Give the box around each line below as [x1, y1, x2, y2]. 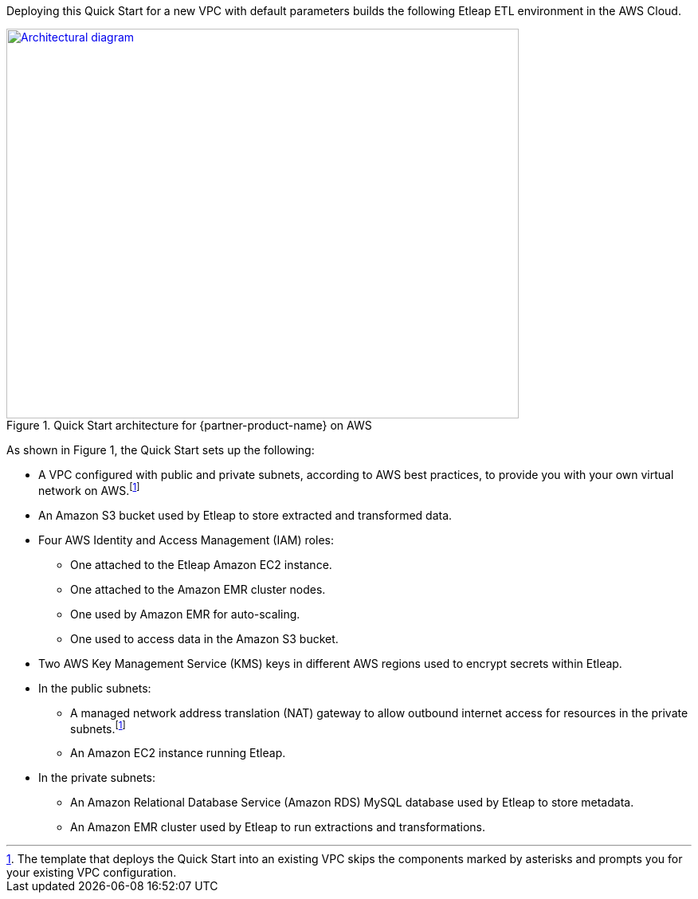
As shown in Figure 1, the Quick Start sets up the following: [6, 443, 315, 457]
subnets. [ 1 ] [70, 719, 126, 736]
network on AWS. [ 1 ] [38, 481, 140, 497]
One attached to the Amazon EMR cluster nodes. [70, 582, 326, 596]
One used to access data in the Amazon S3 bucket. [70, 631, 339, 646]
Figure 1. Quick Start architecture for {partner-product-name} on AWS [6, 418, 372, 432]
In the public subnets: [38, 681, 151, 695]
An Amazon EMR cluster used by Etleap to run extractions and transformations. [70, 820, 485, 834]
